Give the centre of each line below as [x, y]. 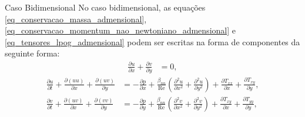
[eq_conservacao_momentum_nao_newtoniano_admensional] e [120, 30]
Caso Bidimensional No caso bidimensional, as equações [105, 7]
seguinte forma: [32, 53]
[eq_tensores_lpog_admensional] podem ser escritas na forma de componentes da [152, 41]
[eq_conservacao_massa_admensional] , [76, 19]
